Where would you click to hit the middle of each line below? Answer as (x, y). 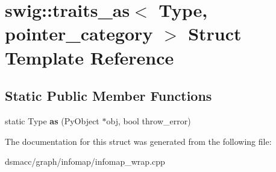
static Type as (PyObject (52, 120)
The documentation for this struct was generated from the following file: (138, 141)
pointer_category (79, 33)
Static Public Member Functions (108, 96)
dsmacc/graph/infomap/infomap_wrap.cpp (85, 161)
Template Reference (89, 57)
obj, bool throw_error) (149, 120)
